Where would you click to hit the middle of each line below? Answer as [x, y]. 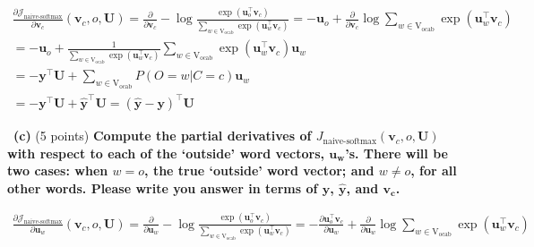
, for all [434, 170]
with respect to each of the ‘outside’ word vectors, [166, 153]
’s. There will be [396, 153]
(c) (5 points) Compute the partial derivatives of [163, 136]
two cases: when [58, 170]
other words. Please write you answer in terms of [163, 187]
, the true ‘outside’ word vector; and [259, 170]
